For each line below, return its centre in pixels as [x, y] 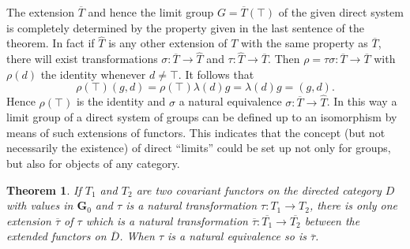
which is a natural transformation [167, 220]
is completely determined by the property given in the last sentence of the [185, 27]
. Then [284, 59]
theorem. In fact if [51, 43]
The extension [41, 12]
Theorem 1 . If [44, 190]
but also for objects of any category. [93, 163]
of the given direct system [341, 12]
